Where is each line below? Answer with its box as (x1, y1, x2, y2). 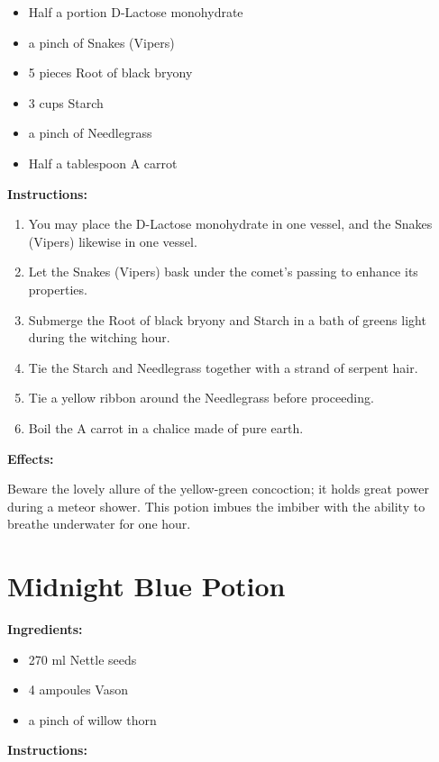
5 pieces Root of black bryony (28, 63, 193, 82)
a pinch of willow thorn (28, 710, 157, 729)
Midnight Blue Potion (7, 567, 286, 604)
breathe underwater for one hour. (7, 514, 191, 533)
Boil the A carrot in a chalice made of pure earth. (28, 418, 304, 437)
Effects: (7, 449, 54, 467)
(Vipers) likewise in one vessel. (28, 231, 197, 250)
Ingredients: (7, 620, 83, 638)
